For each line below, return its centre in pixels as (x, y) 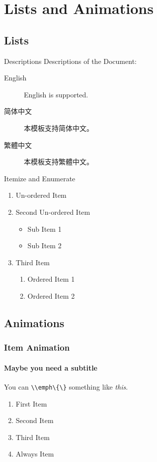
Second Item (35, 420)
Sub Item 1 (44, 229)
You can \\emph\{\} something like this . (66, 386)
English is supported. (56, 94)
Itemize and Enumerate (40, 178)
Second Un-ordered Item (53, 212)
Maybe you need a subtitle (51, 367)
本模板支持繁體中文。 (59, 162)
